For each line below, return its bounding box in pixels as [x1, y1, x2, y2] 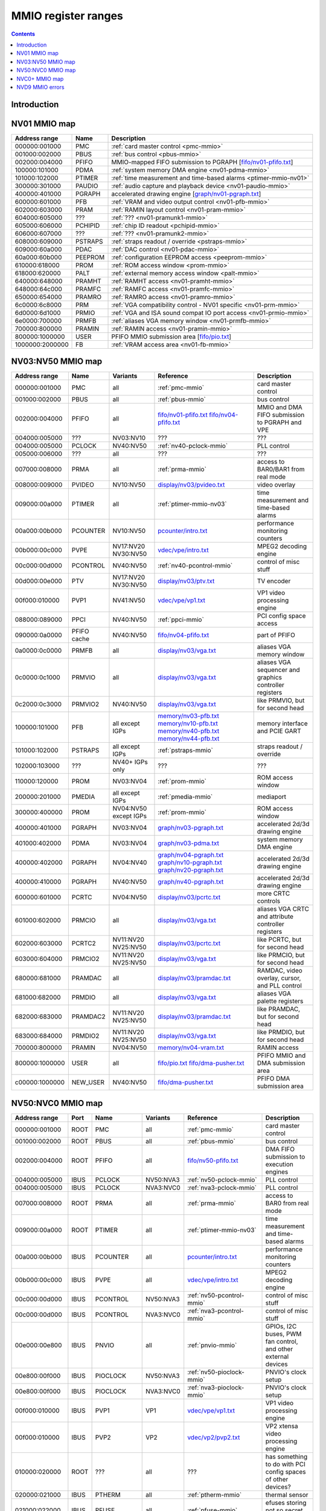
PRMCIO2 [71, 955, 100, 963]
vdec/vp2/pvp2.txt [187, 1433, 240, 1441]
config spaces [265, 1467, 306, 1476]
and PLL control [257, 982, 302, 990]
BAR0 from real [265, 1199, 309, 1207]
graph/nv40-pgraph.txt [158, 878, 224, 886]
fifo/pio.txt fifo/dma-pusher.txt [158, 1059, 245, 1067]
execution [265, 1160, 294, 1168]
